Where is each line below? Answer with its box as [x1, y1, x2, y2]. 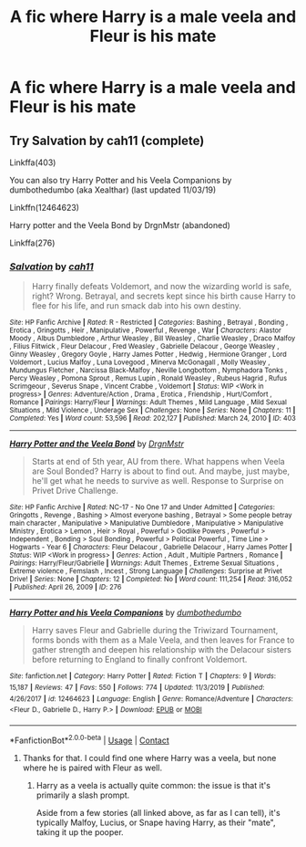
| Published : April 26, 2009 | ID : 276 [9, 582, 122, 592]
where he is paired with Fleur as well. [22, 762, 162, 773]
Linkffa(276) [9, 237, 56, 248]
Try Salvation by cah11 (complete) [9, 132, 205, 148]
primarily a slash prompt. [36, 789, 130, 800]
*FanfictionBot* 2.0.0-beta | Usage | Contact [9, 733, 170, 746]
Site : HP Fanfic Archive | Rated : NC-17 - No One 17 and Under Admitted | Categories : [9, 503, 275, 512]
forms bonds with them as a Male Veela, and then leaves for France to [31, 634, 295, 645]
